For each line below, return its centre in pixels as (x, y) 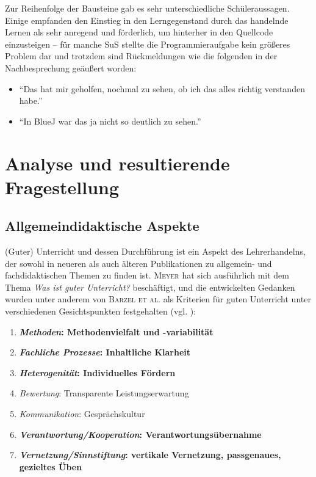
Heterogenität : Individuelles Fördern (97, 372)
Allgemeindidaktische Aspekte (102, 226)
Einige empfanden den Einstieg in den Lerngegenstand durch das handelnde (147, 20)
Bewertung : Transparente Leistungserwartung (104, 393)
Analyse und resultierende (117, 163)
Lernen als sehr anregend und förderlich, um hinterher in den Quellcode (139, 32)
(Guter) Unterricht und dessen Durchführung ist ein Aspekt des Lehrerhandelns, (155, 251)
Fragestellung (62, 187)
